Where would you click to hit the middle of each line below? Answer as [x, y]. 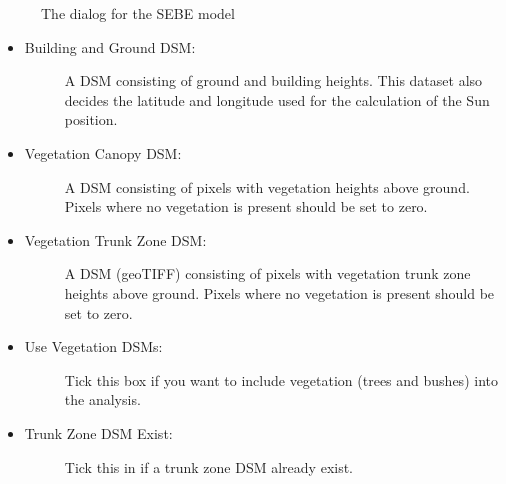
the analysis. [102, 399]
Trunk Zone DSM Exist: [98, 432]
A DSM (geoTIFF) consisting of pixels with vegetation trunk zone [267, 273]
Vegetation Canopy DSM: [103, 152]
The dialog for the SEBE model [138, 13]
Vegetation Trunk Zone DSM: [115, 239]
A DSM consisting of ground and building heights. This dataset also [273, 80]
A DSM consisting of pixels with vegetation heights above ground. [267, 186]
